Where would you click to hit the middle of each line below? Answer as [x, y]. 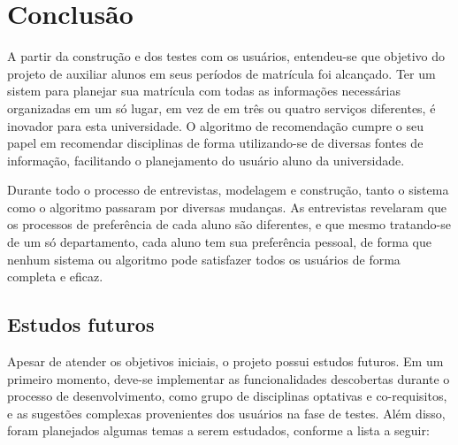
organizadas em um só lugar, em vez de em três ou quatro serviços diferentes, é [221, 107]
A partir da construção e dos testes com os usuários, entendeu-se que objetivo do [226, 56]
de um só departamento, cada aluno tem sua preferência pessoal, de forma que [219, 242]
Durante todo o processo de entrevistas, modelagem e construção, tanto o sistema [228, 190]
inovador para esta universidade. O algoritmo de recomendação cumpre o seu [216, 125]
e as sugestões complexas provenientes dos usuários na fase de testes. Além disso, [226, 413]
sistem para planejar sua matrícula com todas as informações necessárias [204, 91]
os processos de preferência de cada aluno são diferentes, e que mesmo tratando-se [229, 224]
